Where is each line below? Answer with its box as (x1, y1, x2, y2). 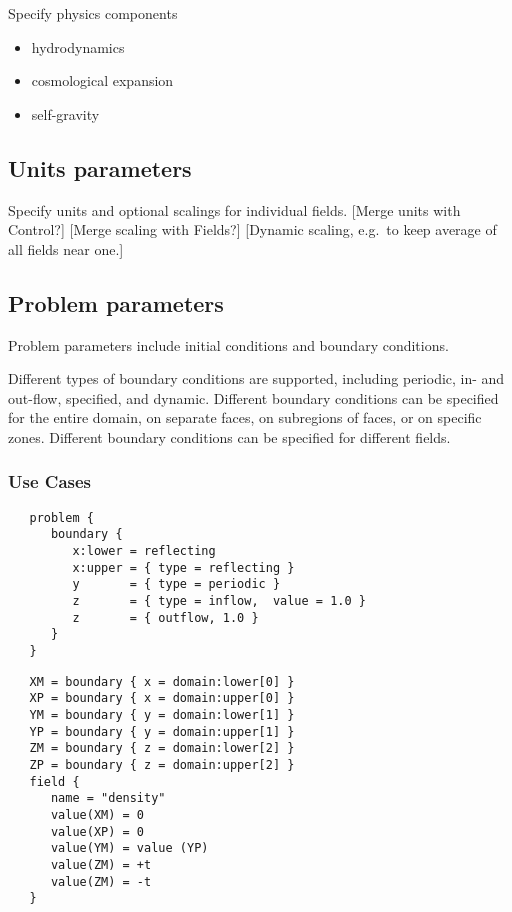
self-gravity (31, 103, 100, 124)
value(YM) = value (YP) (50, 841, 209, 856)
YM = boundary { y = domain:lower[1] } (29, 707, 295, 722)
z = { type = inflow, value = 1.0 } (72, 594, 366, 609)
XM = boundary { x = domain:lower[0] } (29, 674, 295, 689)
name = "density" (50, 791, 166, 806)
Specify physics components (8, 3, 178, 23)
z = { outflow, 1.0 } (72, 610, 259, 625)
